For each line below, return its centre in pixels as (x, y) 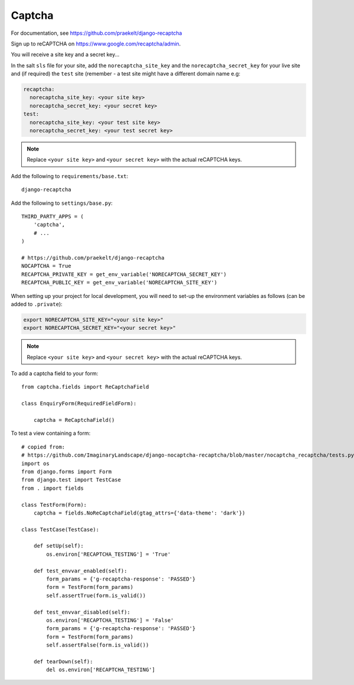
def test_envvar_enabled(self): (80, 571)
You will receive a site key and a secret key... (65, 55)
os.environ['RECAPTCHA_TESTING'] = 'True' (109, 554)
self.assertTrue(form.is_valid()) (96, 595)
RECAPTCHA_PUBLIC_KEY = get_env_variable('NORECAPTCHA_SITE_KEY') (119, 283)
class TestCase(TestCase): (60, 529)
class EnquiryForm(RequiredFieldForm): (79, 404)
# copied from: (43, 447)
